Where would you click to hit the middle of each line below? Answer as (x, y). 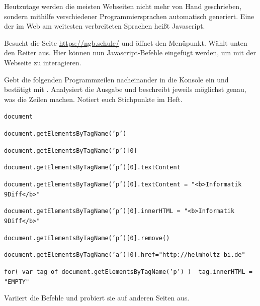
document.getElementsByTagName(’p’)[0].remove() (87, 238)
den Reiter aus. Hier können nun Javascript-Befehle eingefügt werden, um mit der (130, 53)
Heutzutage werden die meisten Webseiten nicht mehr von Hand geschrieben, (123, 6)
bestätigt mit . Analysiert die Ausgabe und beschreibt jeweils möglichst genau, (125, 89)
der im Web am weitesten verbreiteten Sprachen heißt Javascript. (105, 26)
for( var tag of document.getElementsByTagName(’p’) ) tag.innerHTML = (128, 272)
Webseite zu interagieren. (43, 62)
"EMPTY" (17, 282)
